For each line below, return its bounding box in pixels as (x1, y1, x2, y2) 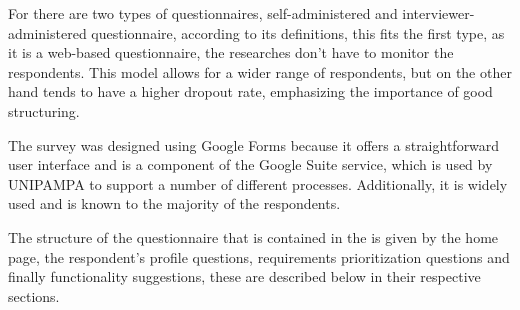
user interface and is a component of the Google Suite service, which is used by (8, 154, 493, 175)
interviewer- (402, 3, 475, 23)
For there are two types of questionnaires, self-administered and (8, 3, 398, 23)
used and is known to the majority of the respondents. (8, 193, 341, 214)
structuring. (8, 100, 80, 121)
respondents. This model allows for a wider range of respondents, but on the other (8, 61, 512, 82)
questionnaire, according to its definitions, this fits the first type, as (91, 22, 505, 43)
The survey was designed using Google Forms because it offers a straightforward (8, 134, 500, 155)
